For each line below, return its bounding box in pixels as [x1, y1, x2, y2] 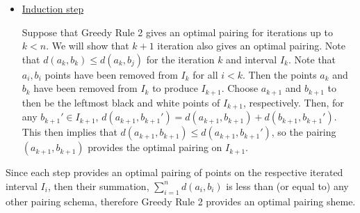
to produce [152, 81, 198, 95]
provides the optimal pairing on [88, 140, 222, 155]
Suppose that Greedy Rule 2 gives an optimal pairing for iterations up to [22, 24, 333, 39]
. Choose [221, 81, 259, 95]
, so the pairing [271, 125, 336, 139]
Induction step [22, 1, 84, 15]
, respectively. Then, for [243, 95, 344, 109]
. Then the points [243, 67, 317, 81]
